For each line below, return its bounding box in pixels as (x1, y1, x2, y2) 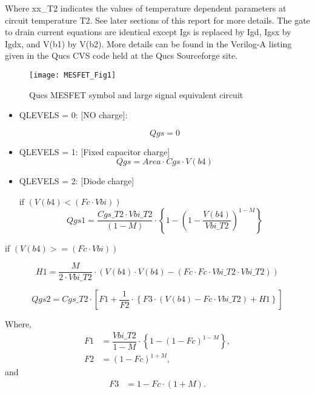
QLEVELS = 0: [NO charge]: (19, 109, 128, 121)
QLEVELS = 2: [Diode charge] (19, 175, 134, 187)
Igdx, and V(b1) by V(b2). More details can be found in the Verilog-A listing (5, 37, 292, 50)
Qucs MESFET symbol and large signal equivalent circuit (29, 88, 244, 101)
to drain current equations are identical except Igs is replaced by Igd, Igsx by (5, 25, 291, 38)
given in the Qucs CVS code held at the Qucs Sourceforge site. (5, 49, 238, 62)
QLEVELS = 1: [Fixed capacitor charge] (19, 145, 170, 158)
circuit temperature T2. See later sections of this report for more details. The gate (5, 13, 310, 26)
